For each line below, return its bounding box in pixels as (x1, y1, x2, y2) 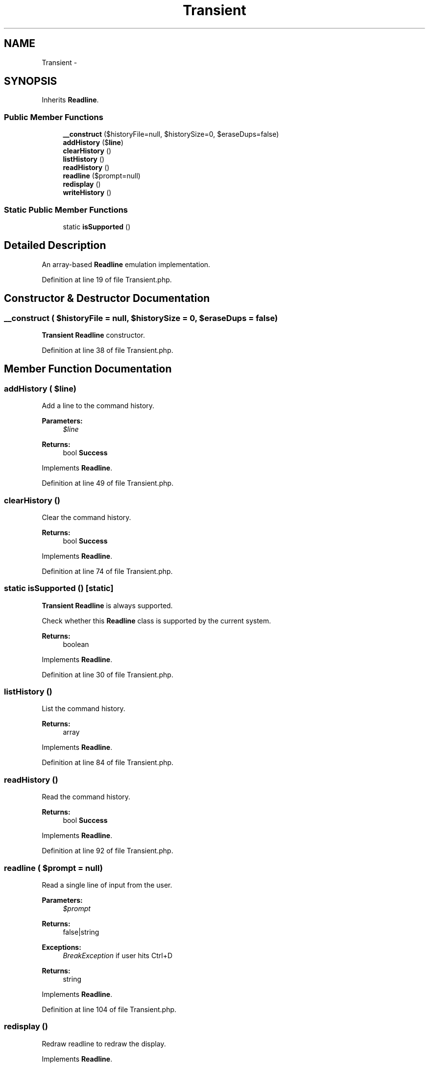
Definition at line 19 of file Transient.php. (42, 275, 172, 284)
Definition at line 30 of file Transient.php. (42, 670, 173, 679)
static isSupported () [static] (4, 583, 114, 594)
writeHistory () (63, 188, 112, 197)
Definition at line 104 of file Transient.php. (42, 1005, 177, 1014)
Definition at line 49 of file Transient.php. (42, 479, 174, 488)
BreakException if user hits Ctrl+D (63, 951, 172, 960)
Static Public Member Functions (4, 204, 128, 215)
